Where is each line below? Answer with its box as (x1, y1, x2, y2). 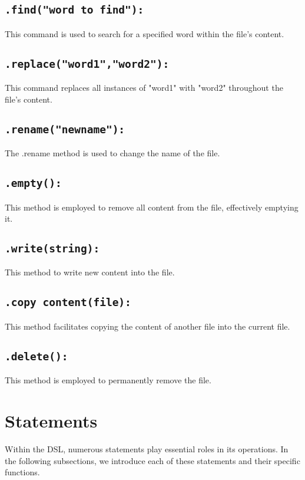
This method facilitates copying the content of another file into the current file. (5, 320, 290, 332)
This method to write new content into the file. (5, 266, 175, 278)
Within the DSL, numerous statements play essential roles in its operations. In (5, 442, 289, 455)
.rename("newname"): (5, 123, 125, 136)
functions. (5, 466, 40, 478)
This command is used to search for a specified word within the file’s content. (5, 27, 284, 40)
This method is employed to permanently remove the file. (5, 374, 211, 386)
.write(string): (5, 242, 100, 255)
